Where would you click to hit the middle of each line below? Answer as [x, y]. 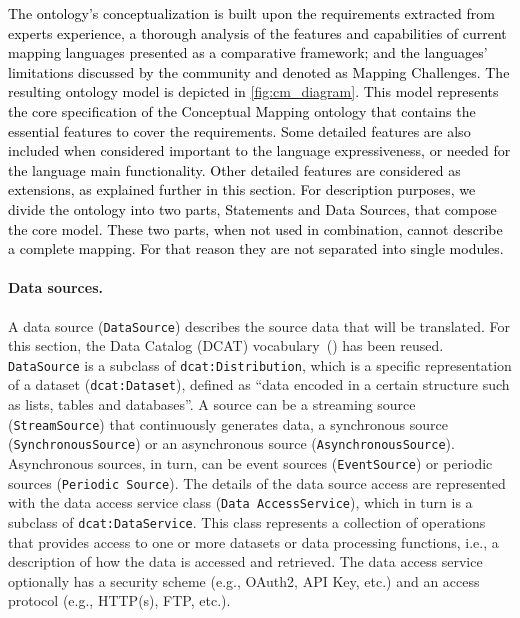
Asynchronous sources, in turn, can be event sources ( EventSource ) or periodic [250, 462]
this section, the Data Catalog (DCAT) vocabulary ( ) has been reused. [226, 345]
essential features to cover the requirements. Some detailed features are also [239, 130]
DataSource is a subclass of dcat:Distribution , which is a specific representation [260, 364]
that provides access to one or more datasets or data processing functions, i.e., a [253, 541]
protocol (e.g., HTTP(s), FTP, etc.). [119, 600]
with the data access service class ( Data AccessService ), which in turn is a [240, 502]
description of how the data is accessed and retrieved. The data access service [245, 561]
